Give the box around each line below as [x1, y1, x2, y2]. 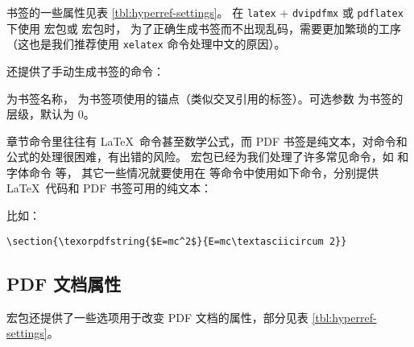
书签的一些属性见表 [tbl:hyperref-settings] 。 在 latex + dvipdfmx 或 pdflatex [6, 4, 404, 20]
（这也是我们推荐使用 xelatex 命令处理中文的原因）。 [6, 35, 286, 52]
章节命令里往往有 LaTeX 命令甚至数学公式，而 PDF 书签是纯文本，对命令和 [6, 132, 408, 149]
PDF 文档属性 [6, 271, 122, 295]
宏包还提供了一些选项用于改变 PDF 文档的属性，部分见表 [6, 308, 308, 325]
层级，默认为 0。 [6, 105, 95, 122]
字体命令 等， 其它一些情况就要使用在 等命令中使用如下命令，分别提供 [6, 163, 379, 180]
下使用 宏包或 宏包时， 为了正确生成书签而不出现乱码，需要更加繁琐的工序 [6, 19, 401, 36]
